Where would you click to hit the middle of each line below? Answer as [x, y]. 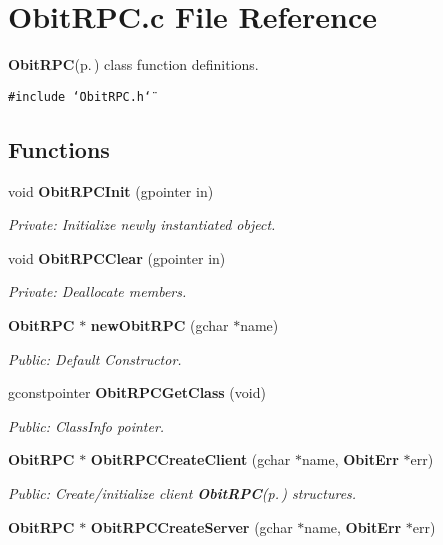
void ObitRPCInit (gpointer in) [111, 190]
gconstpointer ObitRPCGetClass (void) [137, 392]
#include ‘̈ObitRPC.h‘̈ [80, 96]
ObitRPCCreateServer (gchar [191, 526]
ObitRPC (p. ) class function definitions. [133, 64]
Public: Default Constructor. [95, 358]
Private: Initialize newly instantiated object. [142, 224]
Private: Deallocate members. [97, 291]
